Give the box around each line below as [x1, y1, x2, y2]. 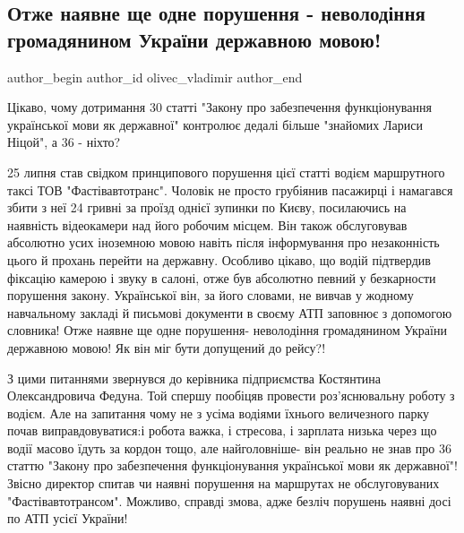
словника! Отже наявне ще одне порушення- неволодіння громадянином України [7, 321, 447, 340]
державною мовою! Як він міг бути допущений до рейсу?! [7, 338, 326, 357]
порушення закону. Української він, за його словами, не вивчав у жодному [7, 286, 414, 305]
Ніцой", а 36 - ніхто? [7, 133, 121, 151]
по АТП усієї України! [7, 509, 128, 528]
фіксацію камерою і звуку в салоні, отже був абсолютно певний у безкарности [7, 268, 436, 287]
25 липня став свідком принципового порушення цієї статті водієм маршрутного [7, 162, 445, 181]
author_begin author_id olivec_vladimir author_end [7, 67, 303, 86]
